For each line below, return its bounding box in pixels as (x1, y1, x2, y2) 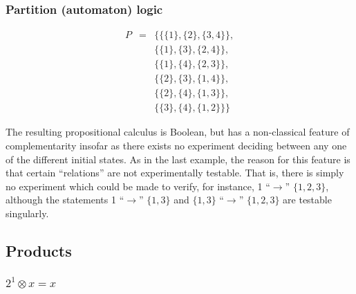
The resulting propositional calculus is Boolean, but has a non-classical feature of (6, 125, 350, 139)
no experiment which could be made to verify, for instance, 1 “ (6, 178, 270, 193)
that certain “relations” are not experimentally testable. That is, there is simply (6, 165, 344, 180)
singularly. (6, 205, 49, 220)
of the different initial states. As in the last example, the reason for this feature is (6, 151, 350, 166)
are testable (283, 192, 332, 207)
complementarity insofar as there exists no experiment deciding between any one (6, 138, 347, 152)
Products (6, 239, 72, 261)
